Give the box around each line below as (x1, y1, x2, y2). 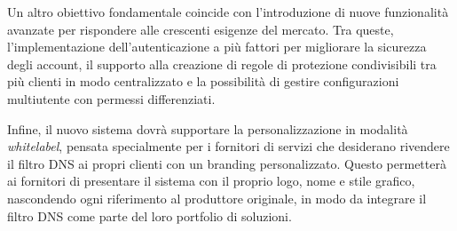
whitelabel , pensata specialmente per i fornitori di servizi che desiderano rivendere (7, 137, 450, 155)
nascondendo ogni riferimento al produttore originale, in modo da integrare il (7, 188, 427, 207)
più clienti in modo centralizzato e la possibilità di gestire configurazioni (7, 72, 399, 91)
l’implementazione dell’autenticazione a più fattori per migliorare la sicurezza (7, 37, 427, 56)
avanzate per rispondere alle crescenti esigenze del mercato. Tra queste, (7, 20, 394, 38)
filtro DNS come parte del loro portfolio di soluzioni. (7, 206, 292, 225)
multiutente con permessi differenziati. (7, 89, 216, 108)
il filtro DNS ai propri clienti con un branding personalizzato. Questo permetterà (7, 154, 446, 172)
